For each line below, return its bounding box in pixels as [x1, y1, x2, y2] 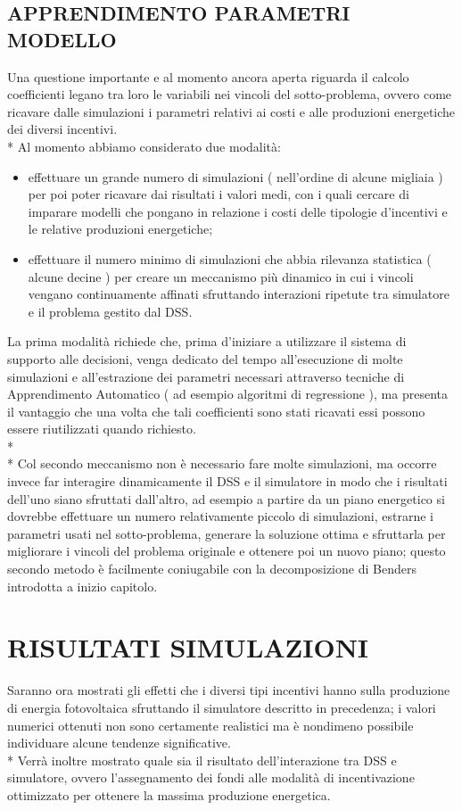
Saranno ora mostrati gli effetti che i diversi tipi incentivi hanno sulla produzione [7, 681, 450, 699]
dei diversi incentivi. [7, 120, 118, 138]
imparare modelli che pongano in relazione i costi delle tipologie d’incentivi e [28, 202, 448, 220]
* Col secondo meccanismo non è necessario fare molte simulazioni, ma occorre [7, 454, 437, 473]
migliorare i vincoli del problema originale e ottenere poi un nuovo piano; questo [7, 541, 446, 560]
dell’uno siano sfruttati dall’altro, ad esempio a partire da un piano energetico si [7, 489, 445, 508]
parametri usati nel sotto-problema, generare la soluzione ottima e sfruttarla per [7, 524, 446, 542]
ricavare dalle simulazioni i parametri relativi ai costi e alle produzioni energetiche [7, 102, 456, 120]
